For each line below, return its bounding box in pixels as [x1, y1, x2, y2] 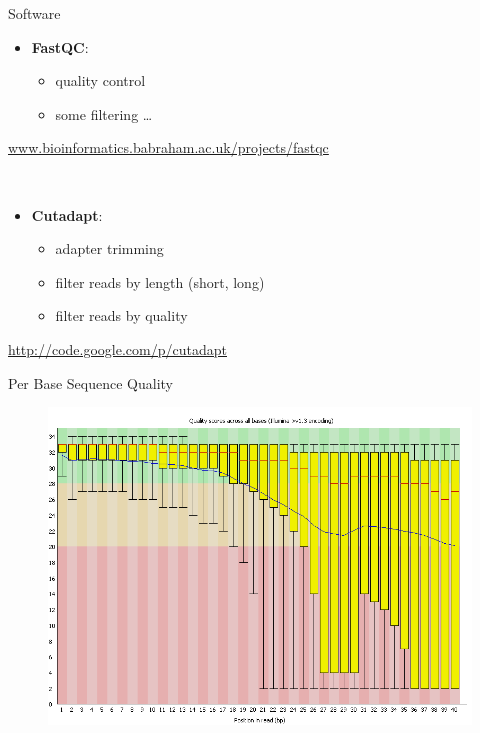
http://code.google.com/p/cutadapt [8, 338, 227, 359]
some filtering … [55, 103, 153, 124]
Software [8, 3, 61, 23]
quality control [55, 70, 146, 91]
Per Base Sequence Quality [8, 372, 173, 393]
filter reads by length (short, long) [55, 271, 265, 292]
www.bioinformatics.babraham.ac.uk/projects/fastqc [8, 137, 329, 158]
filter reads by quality [55, 305, 188, 326]
